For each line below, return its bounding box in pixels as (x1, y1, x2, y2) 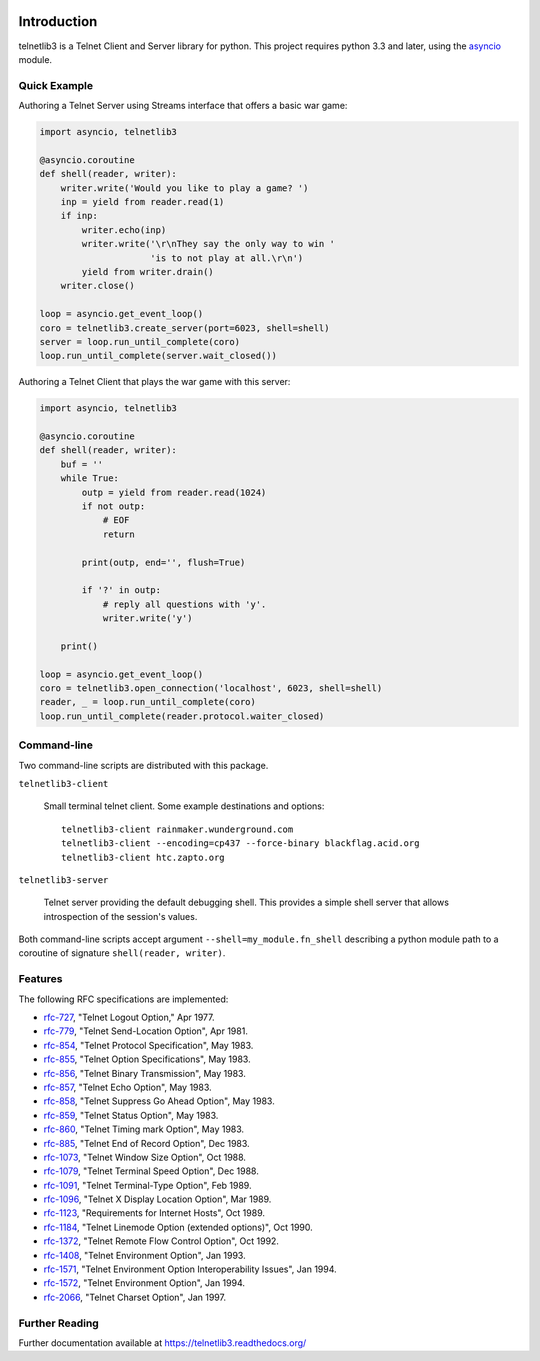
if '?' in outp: (81, 585, 162, 596)
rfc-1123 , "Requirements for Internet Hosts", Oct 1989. (43, 1207, 265, 1219)
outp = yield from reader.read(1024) (81, 486, 267, 498)
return (102, 528, 135, 540)
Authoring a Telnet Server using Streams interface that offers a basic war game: (18, 100, 348, 112)
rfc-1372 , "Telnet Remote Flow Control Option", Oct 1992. (43, 1235, 280, 1247)
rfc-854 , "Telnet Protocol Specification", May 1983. (43, 1039, 254, 1051)
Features (18, 972, 63, 986)
